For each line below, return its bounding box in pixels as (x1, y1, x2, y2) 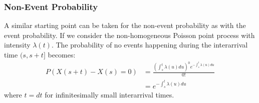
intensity (4, 39, 31, 50)
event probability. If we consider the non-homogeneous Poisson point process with (4, 29, 255, 40)
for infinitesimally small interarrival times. (45, 89, 174, 100)
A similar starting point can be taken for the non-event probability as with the (4, 20, 246, 30)
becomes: (48, 49, 76, 59)
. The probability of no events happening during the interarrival (51, 39, 248, 50)
